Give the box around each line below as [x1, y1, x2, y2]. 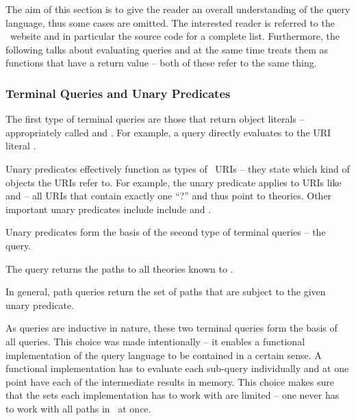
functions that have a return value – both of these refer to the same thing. [5, 55, 317, 70]
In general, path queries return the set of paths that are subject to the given [5, 284, 326, 299]
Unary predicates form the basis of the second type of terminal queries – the [5, 225, 326, 239]
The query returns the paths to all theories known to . [5, 261, 233, 275]
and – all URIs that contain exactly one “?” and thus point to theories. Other [5, 188, 332, 203]
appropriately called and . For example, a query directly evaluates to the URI [5, 125, 331, 139]
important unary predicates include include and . [5, 201, 212, 216]
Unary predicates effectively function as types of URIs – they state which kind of [5, 161, 350, 175]
